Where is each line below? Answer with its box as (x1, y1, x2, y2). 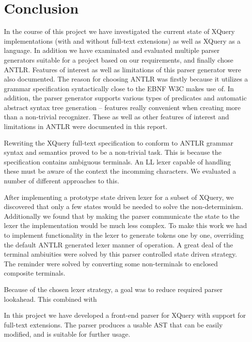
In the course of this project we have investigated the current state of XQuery (4, 26, 235, 36)
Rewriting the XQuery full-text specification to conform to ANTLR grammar (4, 137, 234, 147)
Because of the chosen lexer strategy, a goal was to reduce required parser (4, 284, 223, 294)
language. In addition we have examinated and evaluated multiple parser (4, 45, 220, 55)
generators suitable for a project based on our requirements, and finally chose (4, 54, 234, 65)
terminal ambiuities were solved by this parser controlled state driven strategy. (4, 249, 237, 259)
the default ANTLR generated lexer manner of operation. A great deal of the (4, 239, 233, 249)
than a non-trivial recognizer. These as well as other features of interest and (4, 112, 229, 122)
